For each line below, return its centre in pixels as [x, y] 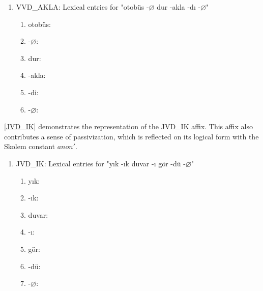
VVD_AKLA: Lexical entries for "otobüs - [82, 7]
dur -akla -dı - [179, 7]
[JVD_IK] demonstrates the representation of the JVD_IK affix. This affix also [128, 126]
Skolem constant [30, 146]
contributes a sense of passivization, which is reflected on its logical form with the [131, 136]
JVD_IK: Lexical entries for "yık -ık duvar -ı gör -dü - [101, 163]
